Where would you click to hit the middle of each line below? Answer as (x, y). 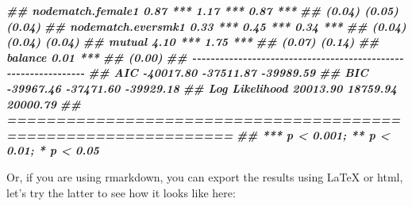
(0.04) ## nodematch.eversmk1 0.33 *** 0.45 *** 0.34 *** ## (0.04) (206, 26)
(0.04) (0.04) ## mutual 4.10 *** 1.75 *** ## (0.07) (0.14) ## (193, 42)
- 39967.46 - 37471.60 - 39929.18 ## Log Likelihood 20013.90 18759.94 (202, 88)
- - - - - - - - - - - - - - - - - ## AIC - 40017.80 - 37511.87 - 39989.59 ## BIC (187, 72)
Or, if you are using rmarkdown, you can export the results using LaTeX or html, (205, 176)
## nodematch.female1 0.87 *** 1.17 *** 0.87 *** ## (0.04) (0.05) (202, 10)
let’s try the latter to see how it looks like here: (121, 192)
